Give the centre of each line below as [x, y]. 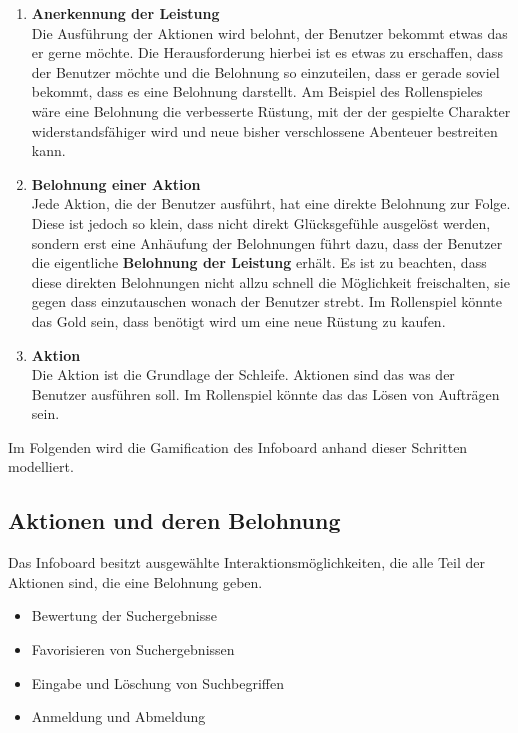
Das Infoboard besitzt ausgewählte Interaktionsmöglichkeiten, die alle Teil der [247, 562]
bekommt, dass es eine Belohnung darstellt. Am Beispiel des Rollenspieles [257, 91]
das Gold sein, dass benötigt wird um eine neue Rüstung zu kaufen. [238, 320]
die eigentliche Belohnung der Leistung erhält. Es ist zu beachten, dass [259, 262]
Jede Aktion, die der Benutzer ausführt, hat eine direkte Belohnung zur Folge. [271, 203]
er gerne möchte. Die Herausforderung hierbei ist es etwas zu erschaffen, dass [267, 52]
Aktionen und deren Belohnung [174, 520]
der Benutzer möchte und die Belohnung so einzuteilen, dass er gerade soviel [265, 71]
